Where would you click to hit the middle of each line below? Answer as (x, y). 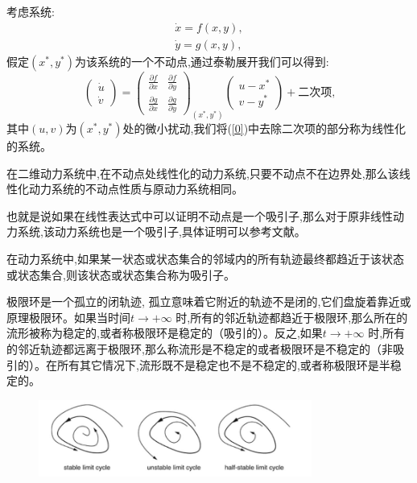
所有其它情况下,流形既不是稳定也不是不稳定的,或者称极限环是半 (223, 364)
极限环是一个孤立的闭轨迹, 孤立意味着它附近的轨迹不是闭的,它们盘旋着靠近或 (209, 301)
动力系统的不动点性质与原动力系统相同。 (136, 189)
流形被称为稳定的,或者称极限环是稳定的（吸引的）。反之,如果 (165, 333)
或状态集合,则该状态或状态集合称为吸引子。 (121, 274)
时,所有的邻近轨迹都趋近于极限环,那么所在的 (292, 317)
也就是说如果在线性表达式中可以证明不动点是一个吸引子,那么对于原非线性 (200, 215)
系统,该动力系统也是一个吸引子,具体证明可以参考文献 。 (161, 231)
